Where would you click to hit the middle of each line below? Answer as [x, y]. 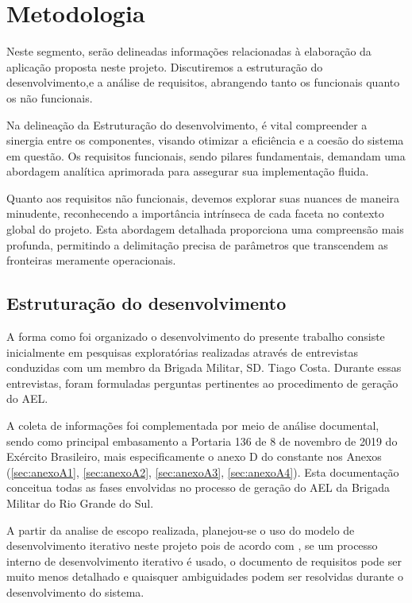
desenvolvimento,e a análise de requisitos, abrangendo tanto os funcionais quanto [203, 82]
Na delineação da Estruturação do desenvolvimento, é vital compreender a [187, 124]
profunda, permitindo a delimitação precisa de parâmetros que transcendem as [197, 244]
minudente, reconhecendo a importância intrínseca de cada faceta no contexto [195, 213]
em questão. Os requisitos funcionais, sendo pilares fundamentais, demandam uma [206, 155]
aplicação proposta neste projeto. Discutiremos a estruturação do [165, 66]
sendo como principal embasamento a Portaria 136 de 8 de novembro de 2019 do [202, 441]
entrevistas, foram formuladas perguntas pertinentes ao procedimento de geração [202, 383]
